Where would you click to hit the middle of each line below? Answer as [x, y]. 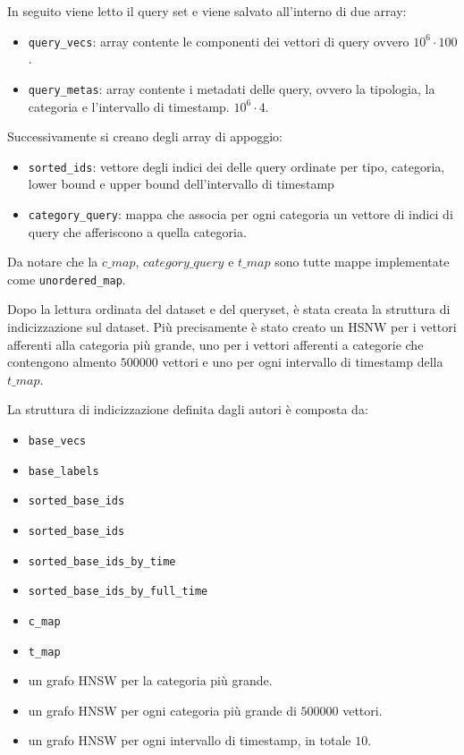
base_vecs [57, 441]
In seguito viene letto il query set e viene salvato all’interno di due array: [207, 11]
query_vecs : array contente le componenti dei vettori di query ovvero [219, 41]
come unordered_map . [67, 279]
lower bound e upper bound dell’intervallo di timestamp [181, 184]
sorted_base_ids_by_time [102, 561]
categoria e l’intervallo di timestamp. [129, 106]
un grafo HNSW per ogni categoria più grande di [162, 710]
